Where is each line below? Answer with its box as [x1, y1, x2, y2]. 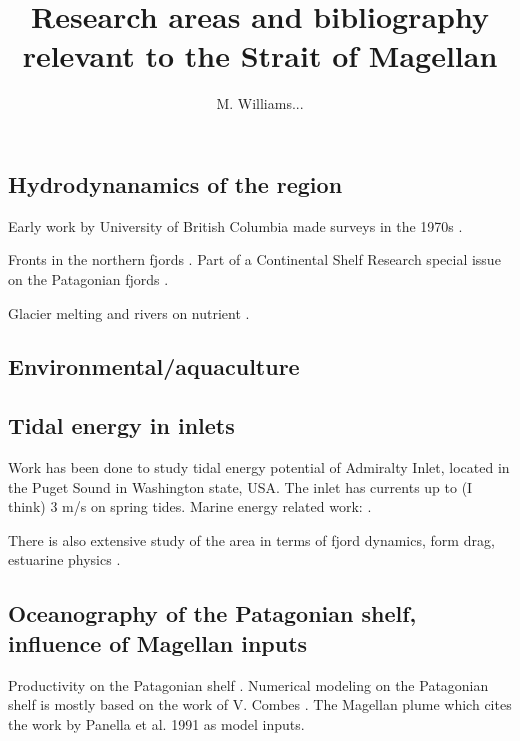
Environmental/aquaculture [8, 351, 300, 382]
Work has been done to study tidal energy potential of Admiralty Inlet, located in [8, 457, 510, 478]
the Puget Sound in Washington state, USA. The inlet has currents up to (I [8, 476, 473, 497]
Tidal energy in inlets [8, 410, 235, 441]
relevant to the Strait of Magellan [22, 35, 498, 76]
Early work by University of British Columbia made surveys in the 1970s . [8, 215, 463, 236]
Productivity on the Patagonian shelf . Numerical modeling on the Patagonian [8, 674, 489, 695]
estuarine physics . [8, 549, 121, 570]
